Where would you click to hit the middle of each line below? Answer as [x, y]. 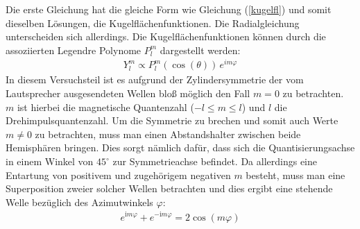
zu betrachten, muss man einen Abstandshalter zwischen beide [168, 134]
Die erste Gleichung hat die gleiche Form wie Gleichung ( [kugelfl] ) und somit [169, 9]
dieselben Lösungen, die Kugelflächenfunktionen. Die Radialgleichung [153, 23]
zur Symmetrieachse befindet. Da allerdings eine [215, 161]
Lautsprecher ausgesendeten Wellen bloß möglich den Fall [128, 93]
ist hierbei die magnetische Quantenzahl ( [105, 107]
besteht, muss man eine [295, 175]
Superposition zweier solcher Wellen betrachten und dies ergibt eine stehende [169, 188]
